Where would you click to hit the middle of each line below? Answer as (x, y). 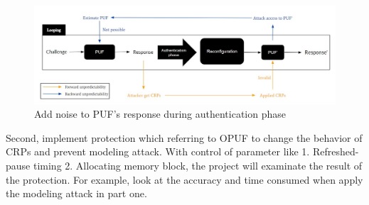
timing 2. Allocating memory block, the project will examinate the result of (198, 166)
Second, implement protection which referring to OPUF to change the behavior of (184, 137)
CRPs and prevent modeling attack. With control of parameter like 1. (158, 151)
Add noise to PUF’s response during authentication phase (160, 114)
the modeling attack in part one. (76, 193)
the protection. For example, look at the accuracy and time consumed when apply (184, 179)
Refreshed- (336, 151)
